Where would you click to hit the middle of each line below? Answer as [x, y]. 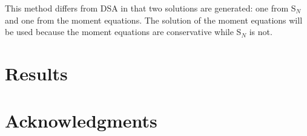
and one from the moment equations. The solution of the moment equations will [154, 20]
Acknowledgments [81, 121]
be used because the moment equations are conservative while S [123, 32]
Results [36, 73]
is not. [261, 32]
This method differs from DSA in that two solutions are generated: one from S [150, 8]
